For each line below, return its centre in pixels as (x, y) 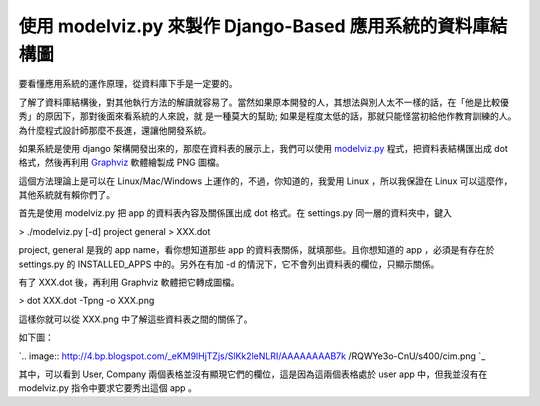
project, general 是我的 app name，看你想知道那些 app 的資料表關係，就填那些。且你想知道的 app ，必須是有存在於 (256, 250)
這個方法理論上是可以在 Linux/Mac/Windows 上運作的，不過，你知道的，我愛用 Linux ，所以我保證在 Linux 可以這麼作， (265, 181)
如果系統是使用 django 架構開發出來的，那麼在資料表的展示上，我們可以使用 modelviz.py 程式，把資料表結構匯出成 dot (263, 148)
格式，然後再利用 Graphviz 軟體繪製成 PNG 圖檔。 (121, 162)
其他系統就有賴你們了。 (66, 195)
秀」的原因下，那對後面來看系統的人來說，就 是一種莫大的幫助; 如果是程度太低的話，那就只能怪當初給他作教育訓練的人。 (267, 116)
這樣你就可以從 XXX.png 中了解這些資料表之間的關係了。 (135, 319)
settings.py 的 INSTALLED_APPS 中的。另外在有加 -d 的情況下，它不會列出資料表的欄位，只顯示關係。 (229, 264)
